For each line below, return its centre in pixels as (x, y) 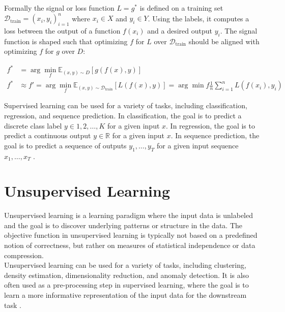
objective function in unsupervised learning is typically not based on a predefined (131, 235)
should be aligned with (224, 41)
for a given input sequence (198, 145)
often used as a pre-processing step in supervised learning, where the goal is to (126, 285)
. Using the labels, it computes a (198, 18)
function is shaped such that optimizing (66, 41)
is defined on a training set (181, 8)
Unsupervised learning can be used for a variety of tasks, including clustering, (125, 265)
